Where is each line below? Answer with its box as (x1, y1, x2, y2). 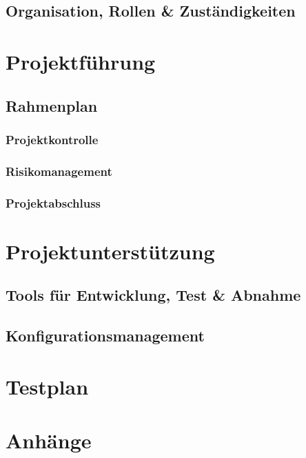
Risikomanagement (6, 162, 112, 179)
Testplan (6, 372, 89, 400)
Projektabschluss (6, 194, 101, 211)
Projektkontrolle (6, 130, 99, 148)
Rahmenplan (6, 94, 98, 116)
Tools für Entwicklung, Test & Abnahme (6, 284, 301, 306)
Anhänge (6, 426, 92, 454)
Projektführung (6, 47, 156, 75)
